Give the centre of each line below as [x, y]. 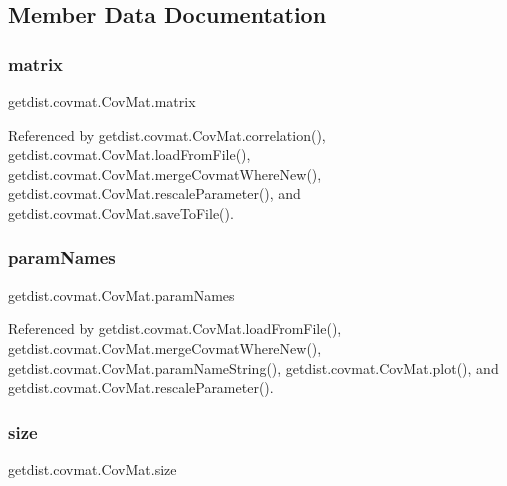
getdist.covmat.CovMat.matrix [102, 101]
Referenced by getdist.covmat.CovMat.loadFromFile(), [175, 328]
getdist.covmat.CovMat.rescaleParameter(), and [154, 193]
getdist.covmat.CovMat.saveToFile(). [121, 212]
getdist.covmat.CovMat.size [92, 468]
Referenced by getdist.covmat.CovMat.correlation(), [167, 134]
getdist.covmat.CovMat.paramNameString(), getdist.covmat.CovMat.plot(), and [253, 367]
